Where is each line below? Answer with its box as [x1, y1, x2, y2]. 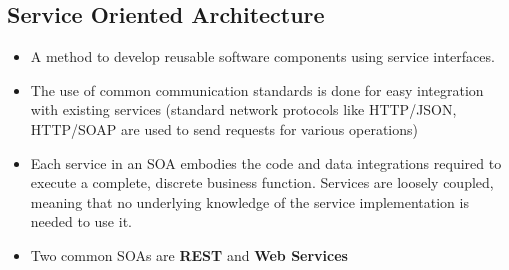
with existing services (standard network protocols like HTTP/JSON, [30, 99, 457, 120]
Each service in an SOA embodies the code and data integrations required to [30, 152, 502, 173]
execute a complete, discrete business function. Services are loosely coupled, [30, 172, 494, 193]
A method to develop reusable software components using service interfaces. [30, 46, 495, 67]
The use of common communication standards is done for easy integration [30, 79, 484, 100]
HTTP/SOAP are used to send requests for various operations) [30, 118, 419, 139]
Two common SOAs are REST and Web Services [30, 244, 348, 265]
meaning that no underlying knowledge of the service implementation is [30, 191, 469, 212]
